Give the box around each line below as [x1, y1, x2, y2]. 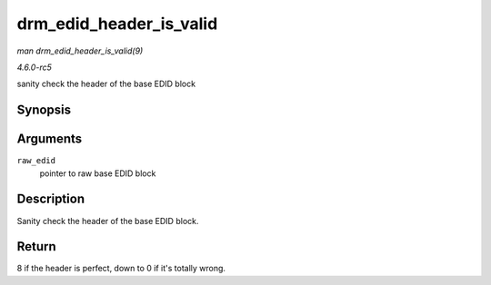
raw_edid [16, 155, 56, 166]
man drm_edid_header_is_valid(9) [16, 45, 144, 56]
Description [16, 192, 85, 207]
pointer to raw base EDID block [39, 168, 156, 179]
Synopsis [16, 103, 72, 118]
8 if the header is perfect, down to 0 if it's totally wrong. [16, 263, 226, 274]
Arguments [16, 132, 83, 147]
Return [16, 239, 56, 254]
